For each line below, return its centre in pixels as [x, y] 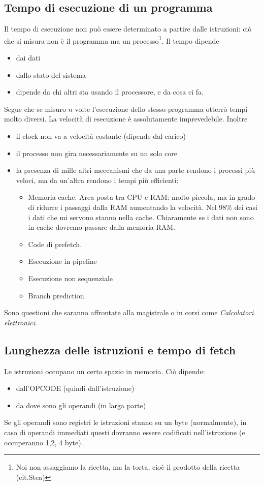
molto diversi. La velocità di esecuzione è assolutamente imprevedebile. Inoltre [126, 119]
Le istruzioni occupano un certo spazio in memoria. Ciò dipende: [105, 371]
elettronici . [21, 322]
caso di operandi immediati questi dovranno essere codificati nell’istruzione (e [125, 432]
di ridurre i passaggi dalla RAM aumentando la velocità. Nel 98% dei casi [143, 207]
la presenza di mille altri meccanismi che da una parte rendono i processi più [136, 170]
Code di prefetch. [55, 244]
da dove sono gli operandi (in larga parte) [81, 405]
